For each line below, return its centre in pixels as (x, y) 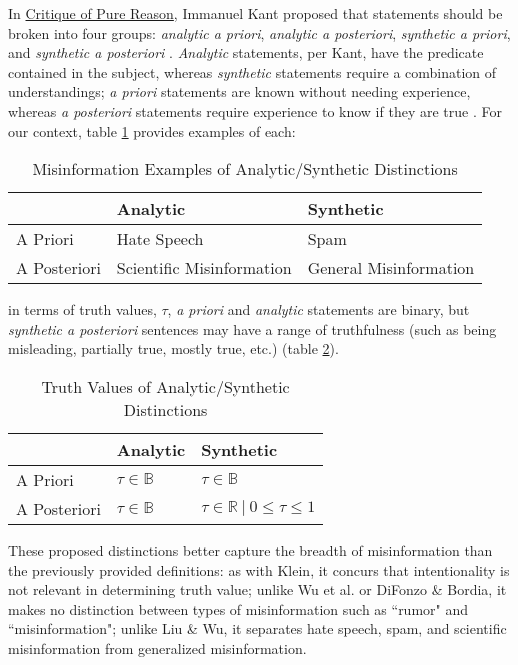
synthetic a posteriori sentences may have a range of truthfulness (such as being (252, 328)
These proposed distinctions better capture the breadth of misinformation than (250, 549)
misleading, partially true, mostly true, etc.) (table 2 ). (173, 348)
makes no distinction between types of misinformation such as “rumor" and (238, 608)
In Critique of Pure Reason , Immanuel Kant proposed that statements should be (255, 13)
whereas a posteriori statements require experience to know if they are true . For (255, 110)
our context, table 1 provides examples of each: (152, 130)
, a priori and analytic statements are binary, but (318, 309)
